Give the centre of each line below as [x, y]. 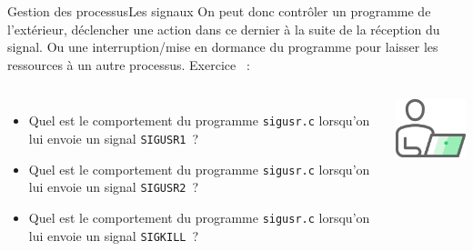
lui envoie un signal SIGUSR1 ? [114, 139]
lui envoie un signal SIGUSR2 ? [114, 187]
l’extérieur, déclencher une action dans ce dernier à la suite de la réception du [224, 29]
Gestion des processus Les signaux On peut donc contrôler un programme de [219, 11]
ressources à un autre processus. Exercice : [129, 64]
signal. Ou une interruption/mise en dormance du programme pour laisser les [223, 47]
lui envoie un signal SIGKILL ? [114, 235]
